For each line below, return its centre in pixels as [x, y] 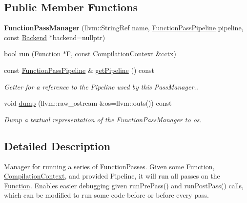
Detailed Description [57, 146]
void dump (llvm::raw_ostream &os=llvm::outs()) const [88, 103]
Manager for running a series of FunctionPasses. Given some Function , [109, 166]
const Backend [26, 37]
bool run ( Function [32, 54]
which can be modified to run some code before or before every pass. [107, 195]
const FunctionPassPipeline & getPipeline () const [79, 70]
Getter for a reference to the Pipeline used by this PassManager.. [101, 86]
